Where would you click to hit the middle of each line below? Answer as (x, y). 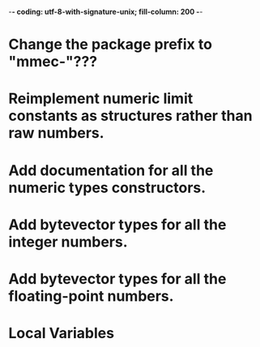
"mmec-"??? (53, 62)
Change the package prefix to (111, 45)
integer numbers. (68, 242)
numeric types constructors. (107, 188)
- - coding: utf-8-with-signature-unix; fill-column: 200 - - (106, 12)
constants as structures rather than (130, 116)
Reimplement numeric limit (101, 99)
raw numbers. (56, 133)
